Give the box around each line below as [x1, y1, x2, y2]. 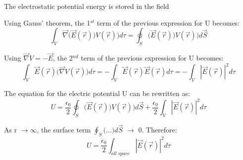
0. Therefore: [138, 125, 177, 135]
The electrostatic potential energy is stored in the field [4, 1, 169, 11]
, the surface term [37, 125, 91, 135]
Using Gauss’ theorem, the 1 [4, 17, 91, 28]
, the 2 [53, 53, 73, 63]
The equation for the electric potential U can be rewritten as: [4, 88, 190, 98]
